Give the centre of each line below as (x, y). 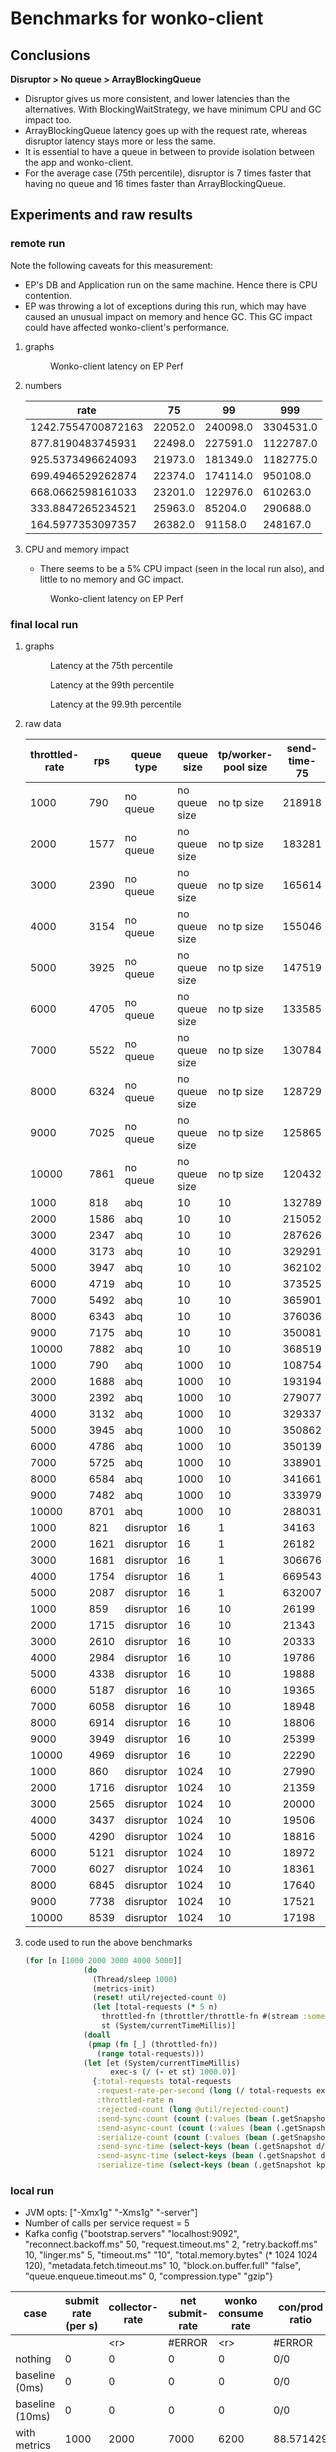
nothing (33, 2359)
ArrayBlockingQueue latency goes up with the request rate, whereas (166, 130)
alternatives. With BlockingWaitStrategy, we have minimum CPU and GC (173, 109)
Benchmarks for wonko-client (137, 18)
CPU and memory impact (77, 549)
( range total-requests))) (150, 2053)
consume (241, 2314)
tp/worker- (245, 754)
